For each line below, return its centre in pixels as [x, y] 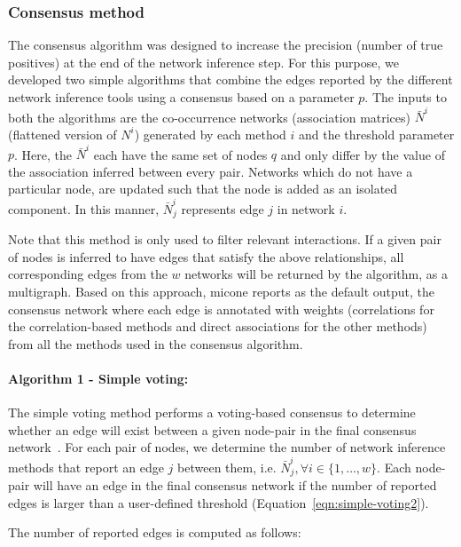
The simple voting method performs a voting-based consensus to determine [212, 412]
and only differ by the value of [363, 154]
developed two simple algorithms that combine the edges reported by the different [230, 79]
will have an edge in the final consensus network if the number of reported [235, 485]
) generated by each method [210, 134]
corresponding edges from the [88, 274]
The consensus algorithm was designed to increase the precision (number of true [226, 45]
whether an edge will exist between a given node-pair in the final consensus [212, 429]
